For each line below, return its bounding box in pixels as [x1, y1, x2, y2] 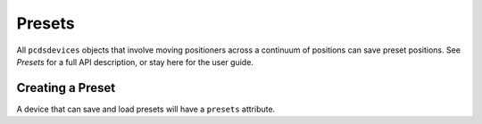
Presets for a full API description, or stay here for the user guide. [16, 56, 254, 67]
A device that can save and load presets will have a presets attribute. [16, 103, 276, 114]
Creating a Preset [16, 80, 116, 95]
